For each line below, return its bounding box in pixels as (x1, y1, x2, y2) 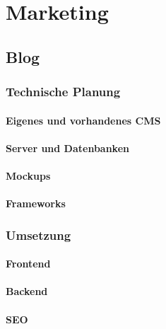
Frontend (6, 256, 51, 271)
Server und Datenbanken (6, 140, 129, 155)
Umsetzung (6, 226, 71, 243)
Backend (6, 284, 48, 299)
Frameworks (6, 196, 66, 211)
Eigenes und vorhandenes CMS (6, 112, 161, 127)
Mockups (6, 168, 51, 183)
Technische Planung (6, 83, 121, 100)
